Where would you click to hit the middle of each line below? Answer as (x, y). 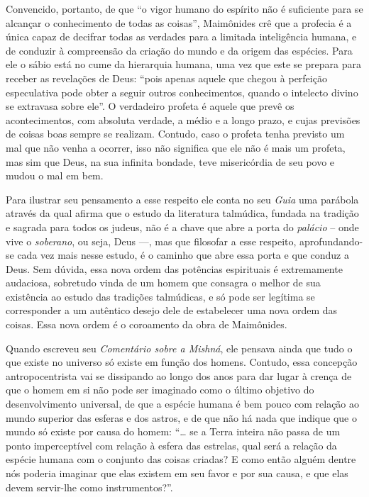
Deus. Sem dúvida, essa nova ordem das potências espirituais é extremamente (174, 268)
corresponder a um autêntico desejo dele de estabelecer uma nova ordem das (172, 310)
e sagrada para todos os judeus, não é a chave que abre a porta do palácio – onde (182, 227)
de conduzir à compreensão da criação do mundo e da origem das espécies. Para (179, 50)
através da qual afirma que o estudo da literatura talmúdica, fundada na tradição (182, 213)
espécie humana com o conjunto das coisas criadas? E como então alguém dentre (181, 459)
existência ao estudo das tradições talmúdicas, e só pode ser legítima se (160, 296)
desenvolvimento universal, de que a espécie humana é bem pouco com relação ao (183, 404)
